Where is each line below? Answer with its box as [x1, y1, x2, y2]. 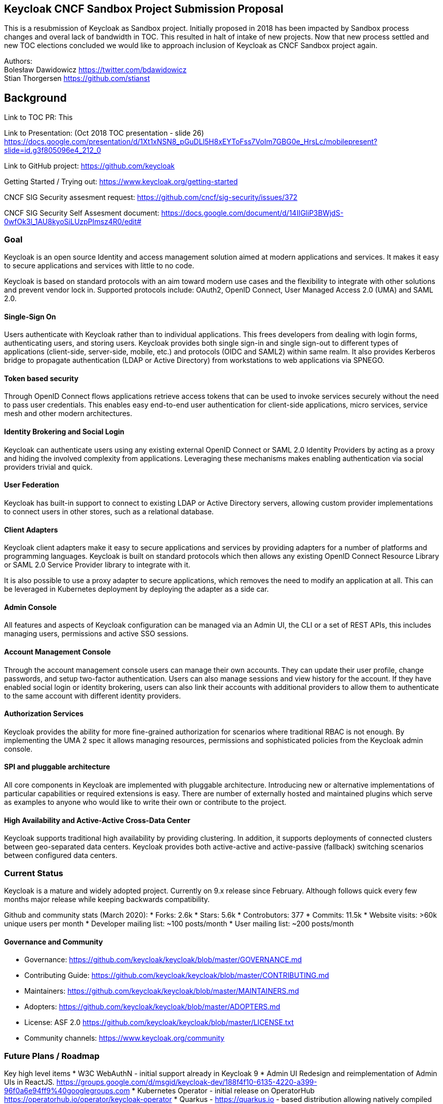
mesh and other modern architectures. [4, 409, 133, 418]
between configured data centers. [4, 851, 117, 860]
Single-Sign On [4, 312, 56, 321]
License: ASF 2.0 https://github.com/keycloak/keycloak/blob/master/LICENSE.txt [24, 1018, 294, 1027]
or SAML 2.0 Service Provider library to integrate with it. [4, 560, 190, 569]
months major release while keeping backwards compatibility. [4, 894, 210, 904]
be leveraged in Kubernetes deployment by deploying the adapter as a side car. [4, 585, 269, 594]
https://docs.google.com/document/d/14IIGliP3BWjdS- [161, 209, 344, 218]
